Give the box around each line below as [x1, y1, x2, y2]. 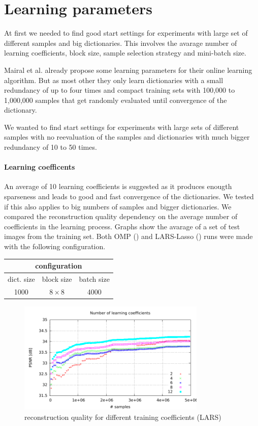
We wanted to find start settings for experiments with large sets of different [4, 121, 239, 132]
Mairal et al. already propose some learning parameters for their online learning [4, 64, 252, 75]
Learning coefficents [4, 162, 75, 172]
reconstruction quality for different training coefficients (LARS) [24, 411, 221, 422]
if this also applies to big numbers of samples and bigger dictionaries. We [4, 201, 232, 211]
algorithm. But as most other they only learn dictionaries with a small [4, 74, 223, 85]
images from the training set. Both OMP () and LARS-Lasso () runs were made [4, 231, 253, 242]
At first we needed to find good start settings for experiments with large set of [4, 28, 248, 38]
